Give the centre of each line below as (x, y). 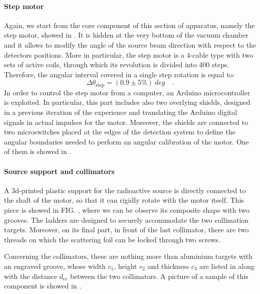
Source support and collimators (59, 171)
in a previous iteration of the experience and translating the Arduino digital (121, 112)
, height (125, 266)
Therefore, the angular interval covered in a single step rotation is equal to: (119, 74)
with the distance (31, 276)
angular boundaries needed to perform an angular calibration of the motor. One (126, 141)
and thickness (168, 266)
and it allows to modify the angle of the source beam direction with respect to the (130, 44)
